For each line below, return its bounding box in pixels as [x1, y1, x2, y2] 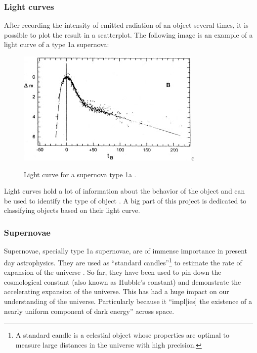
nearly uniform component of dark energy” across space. [4, 305, 174, 316]
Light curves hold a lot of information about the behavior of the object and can [4, 186, 245, 196]
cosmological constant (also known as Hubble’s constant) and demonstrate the [4, 276, 241, 287]
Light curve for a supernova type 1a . [24, 169, 136, 179]
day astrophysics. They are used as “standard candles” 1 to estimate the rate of [4, 255, 242, 267]
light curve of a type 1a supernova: [4, 39, 109, 50]
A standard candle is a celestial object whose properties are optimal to [15, 330, 229, 340]
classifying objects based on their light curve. [4, 205, 140, 215]
